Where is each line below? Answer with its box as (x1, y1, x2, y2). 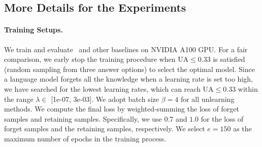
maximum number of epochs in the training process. (4, 133, 167, 143)
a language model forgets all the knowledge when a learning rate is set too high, (4, 73, 253, 84)
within (238, 83, 258, 94)
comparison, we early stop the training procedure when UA (4, 54, 189, 64)
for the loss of (201, 113, 244, 124)
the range (4, 93, 34, 104)
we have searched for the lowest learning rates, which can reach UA (4, 83, 214, 94)
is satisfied (213, 54, 245, 64)
